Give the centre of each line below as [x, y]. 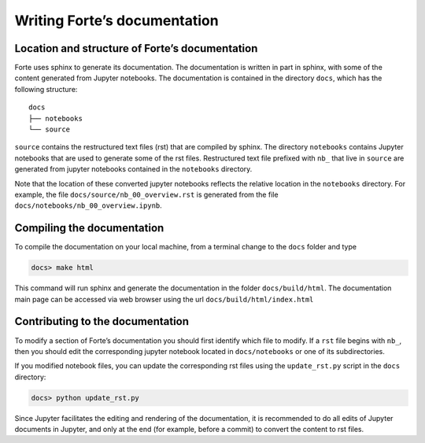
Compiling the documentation [89, 228]
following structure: [46, 89]
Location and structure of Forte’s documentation [136, 48]
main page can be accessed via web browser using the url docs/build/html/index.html [164, 299]
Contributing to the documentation [102, 321]
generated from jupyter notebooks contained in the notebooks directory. [133, 169]
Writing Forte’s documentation [117, 20]
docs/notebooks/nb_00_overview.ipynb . [89, 205]
